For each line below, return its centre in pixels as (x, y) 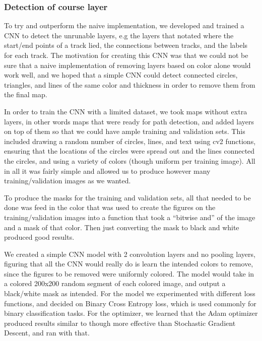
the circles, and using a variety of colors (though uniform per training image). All (130, 160)
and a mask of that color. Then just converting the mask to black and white (122, 227)
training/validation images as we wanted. (68, 181)
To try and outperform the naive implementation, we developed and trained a (124, 25)
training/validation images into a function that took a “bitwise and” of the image (130, 217)
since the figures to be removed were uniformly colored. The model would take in (129, 273)
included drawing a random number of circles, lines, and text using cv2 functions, (130, 141)
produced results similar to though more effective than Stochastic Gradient (120, 323)
